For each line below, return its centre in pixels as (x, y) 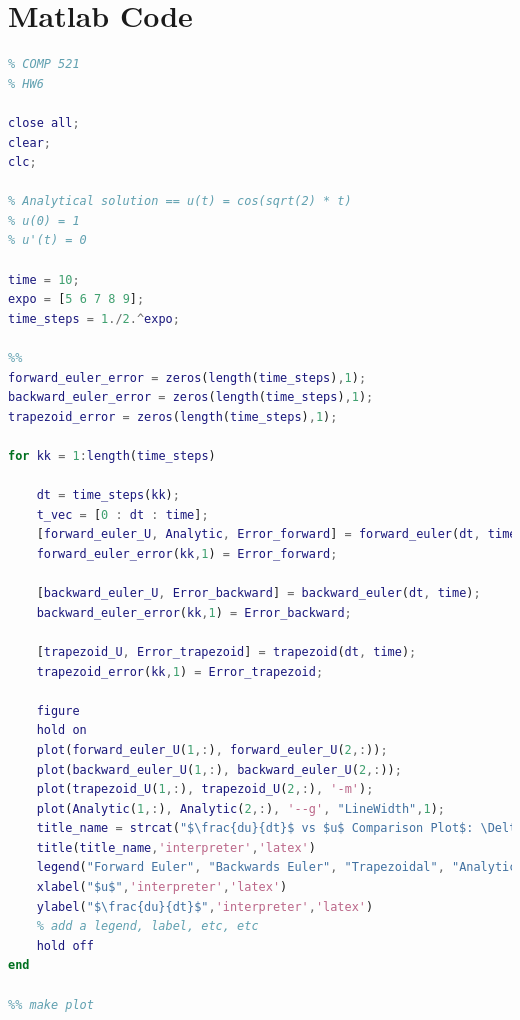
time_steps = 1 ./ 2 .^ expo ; (94, 318)
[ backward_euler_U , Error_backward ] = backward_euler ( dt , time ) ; (258, 593)
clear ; (29, 142)
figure (58, 710)
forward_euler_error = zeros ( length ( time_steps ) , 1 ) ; (187, 377)
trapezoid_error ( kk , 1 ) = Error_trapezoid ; (180, 671)
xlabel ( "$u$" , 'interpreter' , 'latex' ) (162, 887)
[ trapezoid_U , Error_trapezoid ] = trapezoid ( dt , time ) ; (226, 651)
